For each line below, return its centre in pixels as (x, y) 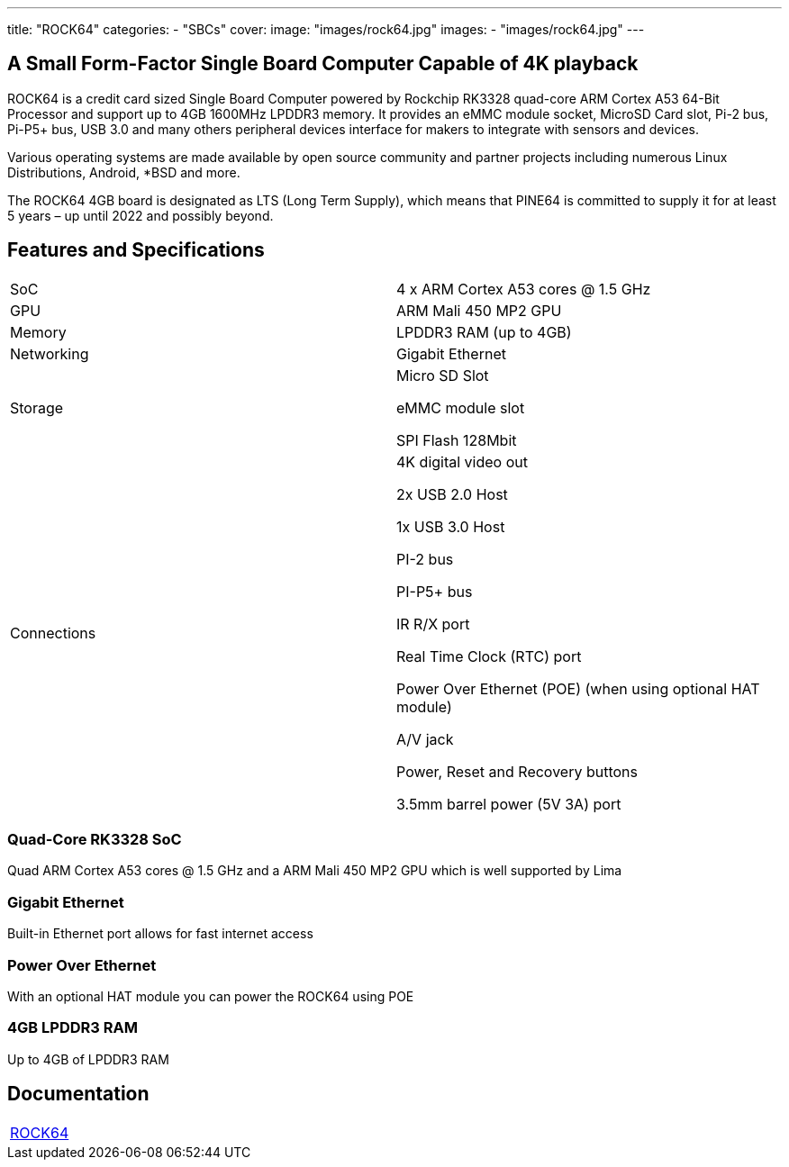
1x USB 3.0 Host (451, 526)
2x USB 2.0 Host (452, 494)
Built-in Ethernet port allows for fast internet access (160, 934)
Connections (53, 633)
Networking (50, 353)
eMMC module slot (461, 407)
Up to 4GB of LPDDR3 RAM (88, 1059)
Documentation (78, 1094)
